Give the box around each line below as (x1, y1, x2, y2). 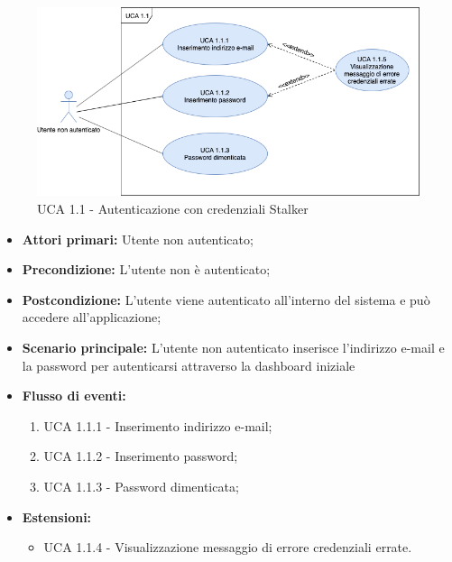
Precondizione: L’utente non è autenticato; (22, 260, 271, 279)
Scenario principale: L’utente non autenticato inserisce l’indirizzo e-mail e (22, 337, 445, 356)
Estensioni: (22, 507, 92, 526)
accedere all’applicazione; (22, 308, 161, 327)
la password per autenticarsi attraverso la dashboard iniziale (22, 355, 355, 374)
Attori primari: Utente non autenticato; (22, 229, 254, 248)
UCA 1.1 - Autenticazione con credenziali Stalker (37, 198, 309, 217)
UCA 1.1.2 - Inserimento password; (43, 447, 238, 465)
